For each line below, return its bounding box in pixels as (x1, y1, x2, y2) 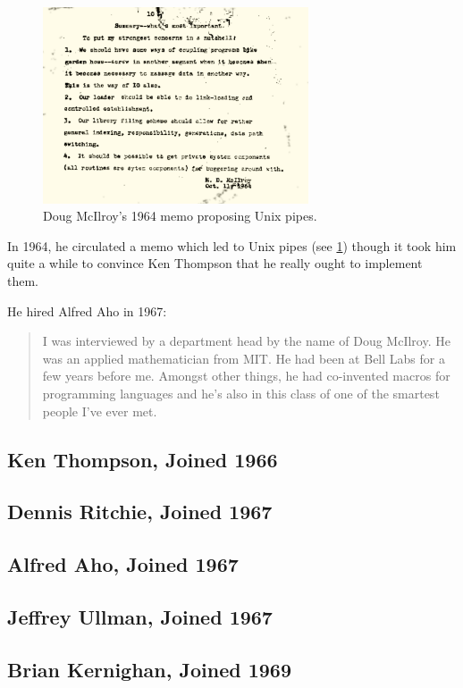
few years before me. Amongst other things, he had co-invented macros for (42, 366, 450, 385)
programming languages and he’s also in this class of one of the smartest (42, 384, 440, 403)
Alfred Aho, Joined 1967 (7, 550, 239, 578)
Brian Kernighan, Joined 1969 (7, 655, 291, 683)
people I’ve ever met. (42, 401, 157, 420)
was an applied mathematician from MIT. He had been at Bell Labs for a (42, 348, 445, 367)
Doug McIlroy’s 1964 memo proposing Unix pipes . (43, 206, 317, 225)
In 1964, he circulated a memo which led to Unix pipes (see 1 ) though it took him (7, 236, 457, 255)
